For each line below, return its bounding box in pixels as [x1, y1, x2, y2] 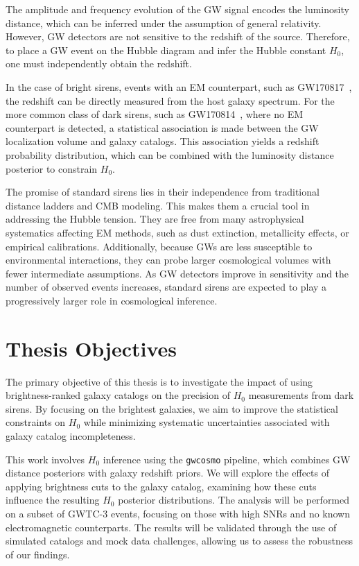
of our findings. [6, 547, 70, 561]
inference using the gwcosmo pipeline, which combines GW [103, 452, 351, 466]
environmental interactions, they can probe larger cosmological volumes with [6, 252, 331, 267]
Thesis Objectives [6, 334, 177, 362]
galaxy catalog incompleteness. [6, 428, 136, 443]
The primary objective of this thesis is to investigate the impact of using [6, 374, 313, 388]
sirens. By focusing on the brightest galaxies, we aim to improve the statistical [6, 401, 338, 415]
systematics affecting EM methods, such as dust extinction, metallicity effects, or [6, 225, 349, 239]
